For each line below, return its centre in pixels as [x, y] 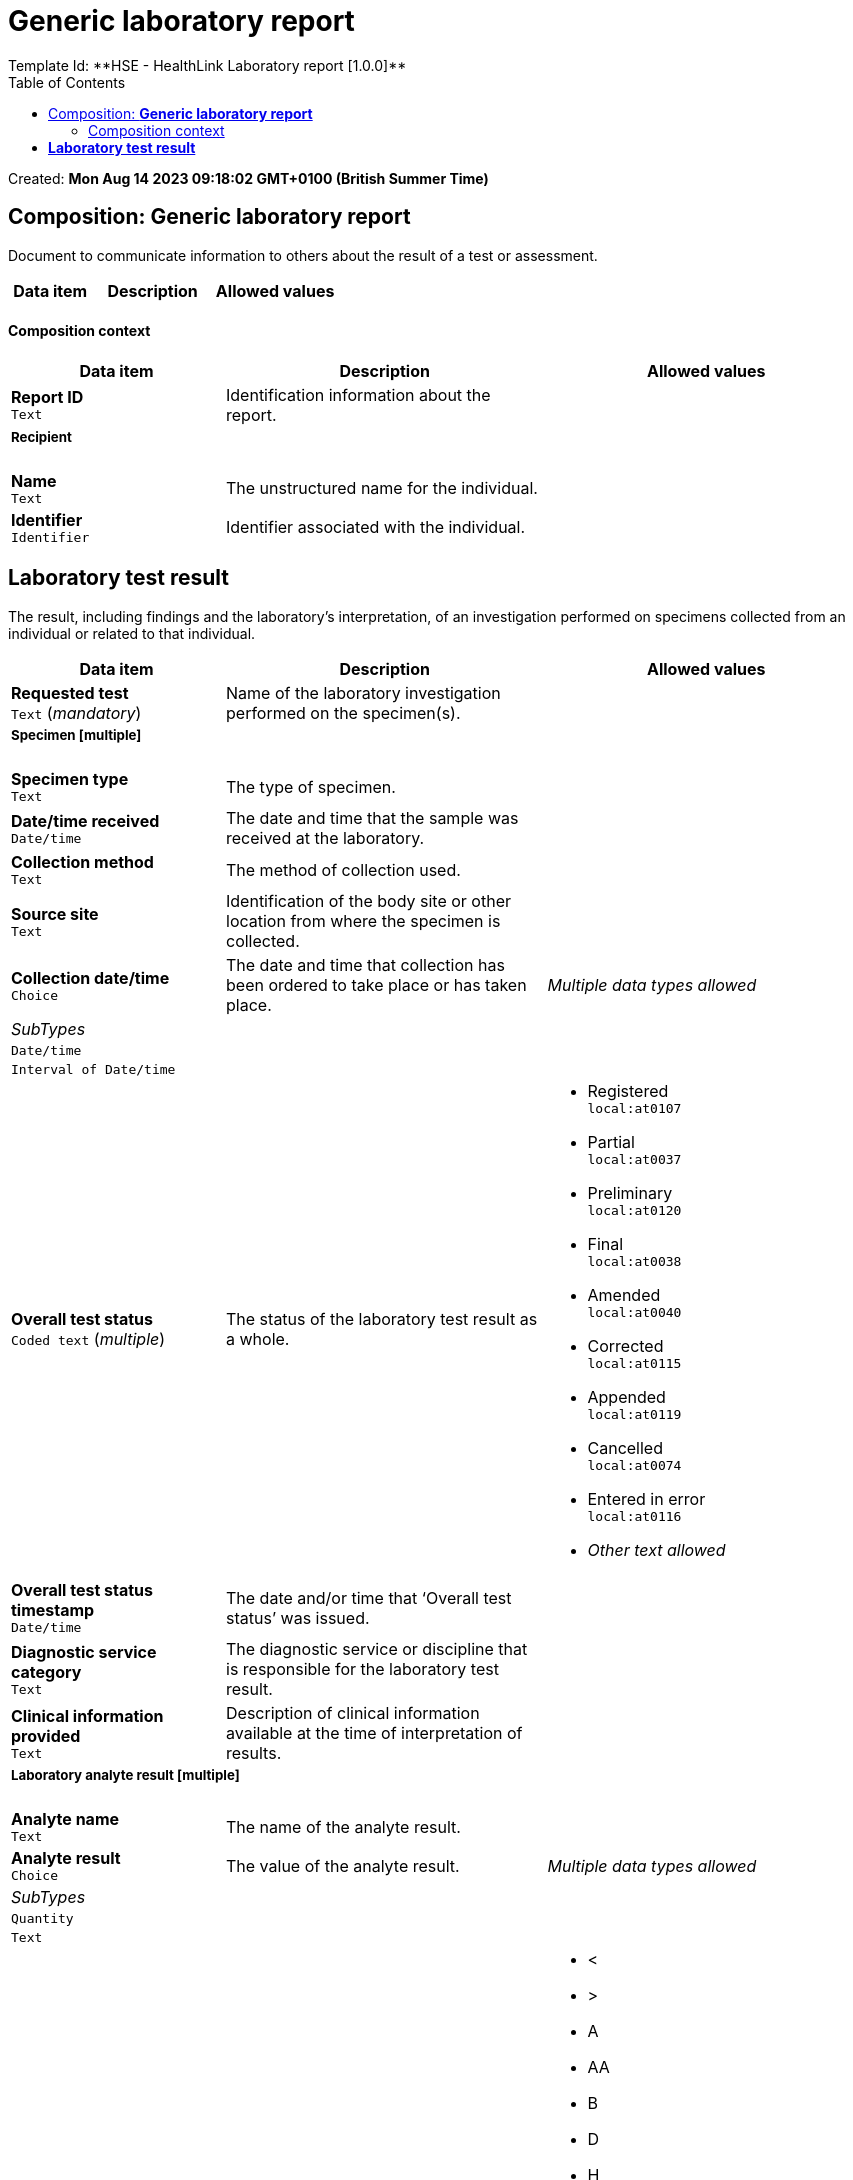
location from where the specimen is [363, 921]
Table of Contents [67, 82]
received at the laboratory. [325, 838]
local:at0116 [634, 1516]
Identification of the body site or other [368, 901]
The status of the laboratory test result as [382, 1318]
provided [46, 1735]
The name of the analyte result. [343, 1826]
